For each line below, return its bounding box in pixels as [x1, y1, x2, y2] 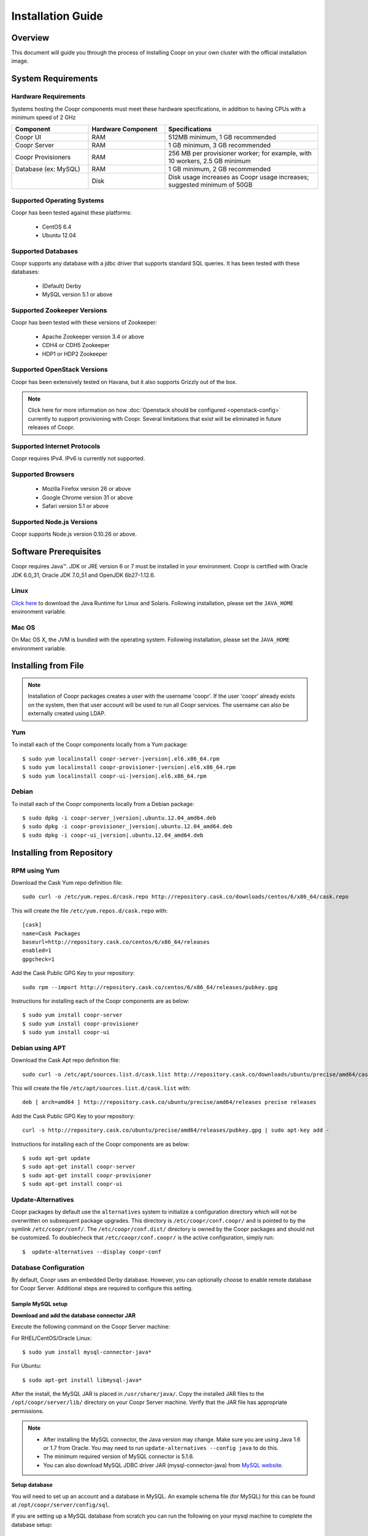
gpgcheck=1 [22, 955, 55, 963]
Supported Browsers [11, 470, 75, 479]
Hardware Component [91, 125, 158, 133]
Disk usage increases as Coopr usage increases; [168, 173, 309, 181]
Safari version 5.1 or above [42, 503, 109, 510]
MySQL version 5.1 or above [42, 291, 113, 298]
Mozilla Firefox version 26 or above [42, 485, 131, 493]
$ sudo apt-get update [22, 1154, 91, 1161]
